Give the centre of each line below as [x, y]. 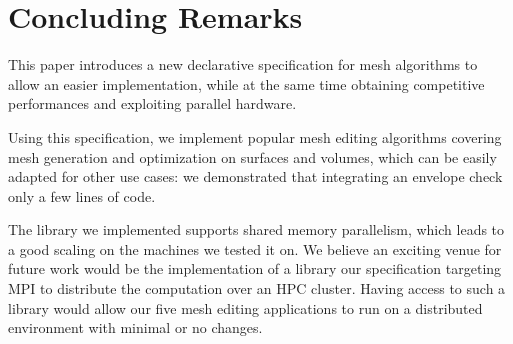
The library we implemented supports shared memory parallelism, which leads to [256, 229]
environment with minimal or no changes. [135, 327]
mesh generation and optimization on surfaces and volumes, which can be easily [252, 156]
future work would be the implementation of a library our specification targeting [255, 268]
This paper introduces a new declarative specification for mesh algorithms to [243, 64]
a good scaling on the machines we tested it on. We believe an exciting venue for [255, 248]
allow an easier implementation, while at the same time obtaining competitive [246, 83]
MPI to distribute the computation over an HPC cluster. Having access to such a [257, 288]
